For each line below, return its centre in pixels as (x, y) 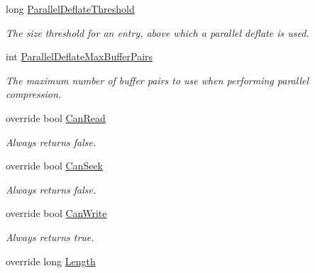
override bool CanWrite (56, 213)
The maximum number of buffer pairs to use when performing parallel (157, 80)
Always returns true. (50, 236)
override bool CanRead (56, 117)
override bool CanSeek (54, 166)
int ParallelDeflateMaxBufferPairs (79, 56)
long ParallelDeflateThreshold (70, 9)
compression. (34, 94)
